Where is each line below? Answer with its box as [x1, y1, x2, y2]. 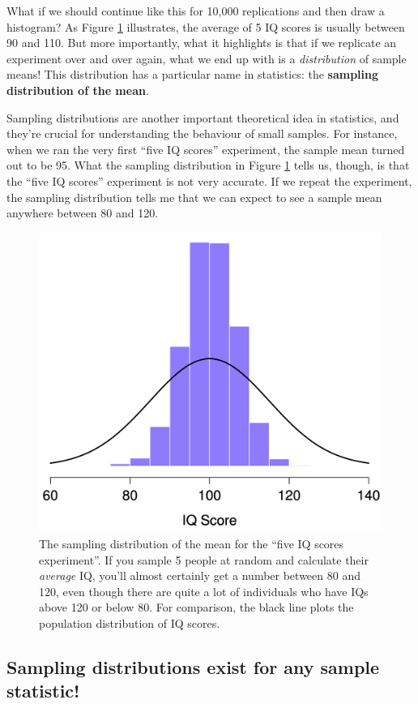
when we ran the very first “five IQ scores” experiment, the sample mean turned [6, 140, 405, 157]
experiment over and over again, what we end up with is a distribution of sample [6, 49, 407, 67]
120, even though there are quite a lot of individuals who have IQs [39, 582, 369, 599]
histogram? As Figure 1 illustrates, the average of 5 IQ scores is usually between [6, 18, 405, 35]
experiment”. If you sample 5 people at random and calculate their [39, 551, 369, 568]
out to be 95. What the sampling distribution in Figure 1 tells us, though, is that [6, 157, 410, 174]
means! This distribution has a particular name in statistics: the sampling [6, 66, 379, 83]
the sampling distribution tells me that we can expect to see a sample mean [6, 188, 382, 205]
